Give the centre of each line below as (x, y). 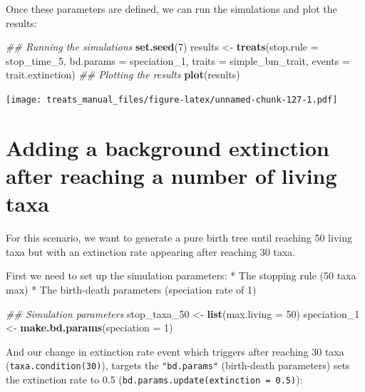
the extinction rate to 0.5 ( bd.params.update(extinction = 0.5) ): (154, 379)
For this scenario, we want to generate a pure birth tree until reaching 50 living (179, 238)
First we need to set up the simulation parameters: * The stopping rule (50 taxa (181, 275)
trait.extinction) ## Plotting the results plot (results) (123, 74)
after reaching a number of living (171, 175)
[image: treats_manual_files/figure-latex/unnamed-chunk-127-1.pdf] (172, 99)
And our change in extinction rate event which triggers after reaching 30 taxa (175, 351)
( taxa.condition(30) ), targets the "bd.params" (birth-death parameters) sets (178, 365)
